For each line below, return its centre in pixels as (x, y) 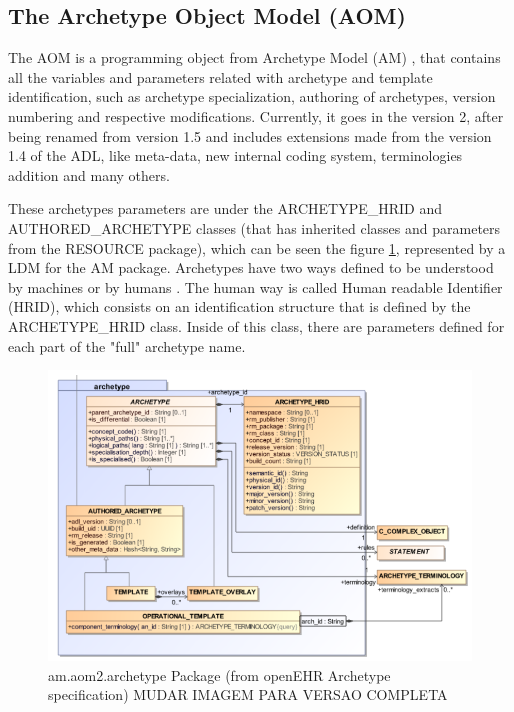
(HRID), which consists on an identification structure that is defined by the (239, 306)
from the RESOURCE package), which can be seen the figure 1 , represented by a (257, 247)
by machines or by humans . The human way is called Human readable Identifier (255, 286)
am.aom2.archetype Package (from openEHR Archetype (219, 674)
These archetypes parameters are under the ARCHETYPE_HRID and (225, 208)
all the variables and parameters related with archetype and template (220, 76)
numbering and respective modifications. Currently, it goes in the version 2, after (256, 115)
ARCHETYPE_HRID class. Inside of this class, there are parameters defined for (256, 325)
